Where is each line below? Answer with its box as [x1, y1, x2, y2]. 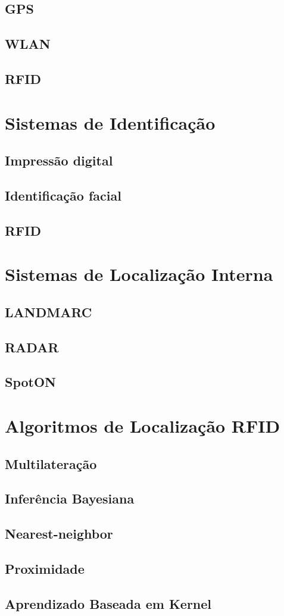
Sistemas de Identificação [5, 110, 216, 135]
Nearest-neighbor [5, 524, 113, 543]
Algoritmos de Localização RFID [5, 413, 280, 437]
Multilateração [5, 454, 97, 473]
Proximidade [5, 559, 85, 577]
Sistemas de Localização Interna [5, 262, 273, 286]
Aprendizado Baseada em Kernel [5, 594, 212, 612]
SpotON [5, 373, 57, 391]
